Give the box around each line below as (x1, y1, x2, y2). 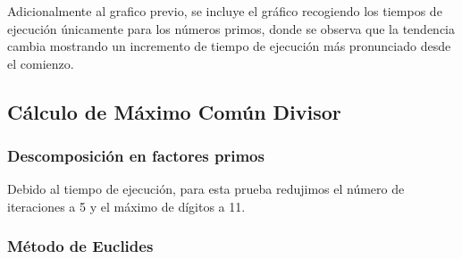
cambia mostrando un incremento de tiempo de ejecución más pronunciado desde (7, 37, 451, 55)
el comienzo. (7, 54, 74, 72)
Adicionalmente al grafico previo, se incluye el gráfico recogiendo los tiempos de (7, 2, 442, 20)
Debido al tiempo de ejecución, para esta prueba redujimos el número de (7, 180, 405, 198)
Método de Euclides (7, 235, 154, 257)
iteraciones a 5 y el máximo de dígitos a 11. (7, 196, 246, 215)
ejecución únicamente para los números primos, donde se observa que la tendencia (7, 19, 456, 38)
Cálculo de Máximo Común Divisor (7, 97, 341, 125)
